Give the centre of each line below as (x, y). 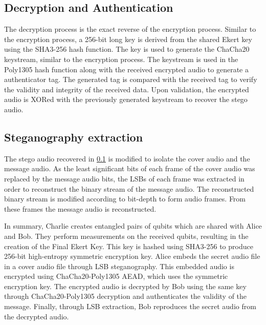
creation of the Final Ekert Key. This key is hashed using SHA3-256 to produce (129, 246)
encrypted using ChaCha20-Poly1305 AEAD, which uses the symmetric (116, 276)
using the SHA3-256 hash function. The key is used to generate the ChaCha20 (127, 49)
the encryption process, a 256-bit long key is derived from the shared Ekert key (128, 39)
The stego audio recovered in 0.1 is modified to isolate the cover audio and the (127, 158)
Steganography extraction (74, 137)
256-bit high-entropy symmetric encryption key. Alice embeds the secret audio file (132, 256)
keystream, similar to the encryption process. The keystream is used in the (121, 59)
